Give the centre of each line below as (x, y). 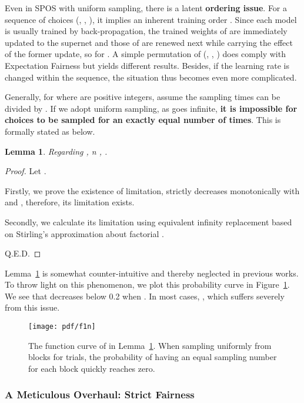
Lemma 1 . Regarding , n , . (56, 151)
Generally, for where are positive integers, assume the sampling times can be (143, 97)
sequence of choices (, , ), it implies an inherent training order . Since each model (151, 19)
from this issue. (32, 307)
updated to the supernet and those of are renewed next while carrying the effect (149, 42)
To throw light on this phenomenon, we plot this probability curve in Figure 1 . (147, 284)
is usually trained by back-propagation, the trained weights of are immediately (146, 31)
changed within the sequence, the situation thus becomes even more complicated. (151, 77)
